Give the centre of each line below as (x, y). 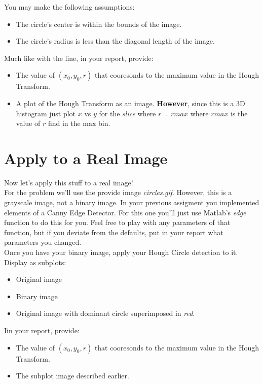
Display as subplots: (35, 262)
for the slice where (127, 113)
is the (239, 113)
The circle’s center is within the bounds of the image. (99, 24)
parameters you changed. (43, 242)
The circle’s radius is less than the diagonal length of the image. (115, 41)
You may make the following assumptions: (69, 7)
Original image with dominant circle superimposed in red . (105, 313)
